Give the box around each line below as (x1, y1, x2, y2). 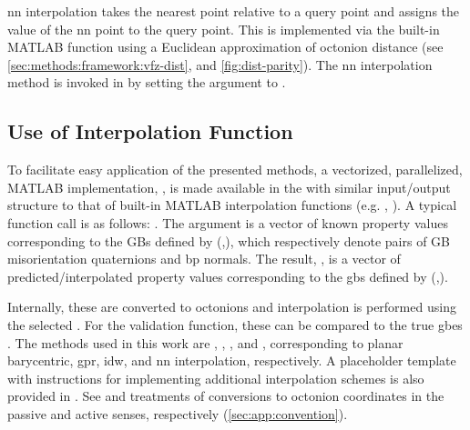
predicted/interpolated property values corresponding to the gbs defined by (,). (7, 266, 448, 285)
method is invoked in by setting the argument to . (7, 73, 286, 92)
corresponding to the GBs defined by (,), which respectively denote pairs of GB (7, 231, 450, 250)
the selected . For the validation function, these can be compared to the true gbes (7, 315, 463, 334)
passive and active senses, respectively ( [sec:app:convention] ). (7, 404, 348, 423)
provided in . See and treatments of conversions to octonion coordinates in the (7, 386, 444, 405)
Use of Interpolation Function (7, 117, 293, 145)
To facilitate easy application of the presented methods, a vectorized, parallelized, (7, 160, 463, 179)
